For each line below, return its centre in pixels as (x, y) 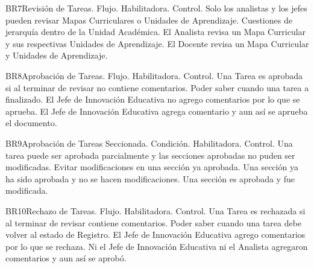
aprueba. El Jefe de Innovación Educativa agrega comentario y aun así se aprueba (157, 111)
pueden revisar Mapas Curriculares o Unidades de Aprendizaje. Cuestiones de (149, 20)
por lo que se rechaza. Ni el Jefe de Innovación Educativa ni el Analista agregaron (157, 246)
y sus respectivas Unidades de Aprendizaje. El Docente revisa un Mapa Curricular (157, 43)
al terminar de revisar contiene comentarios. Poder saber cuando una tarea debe (154, 222)
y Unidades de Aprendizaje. (57, 55)
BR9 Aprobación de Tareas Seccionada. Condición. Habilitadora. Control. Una (149, 143)
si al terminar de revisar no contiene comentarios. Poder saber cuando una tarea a (157, 87)
